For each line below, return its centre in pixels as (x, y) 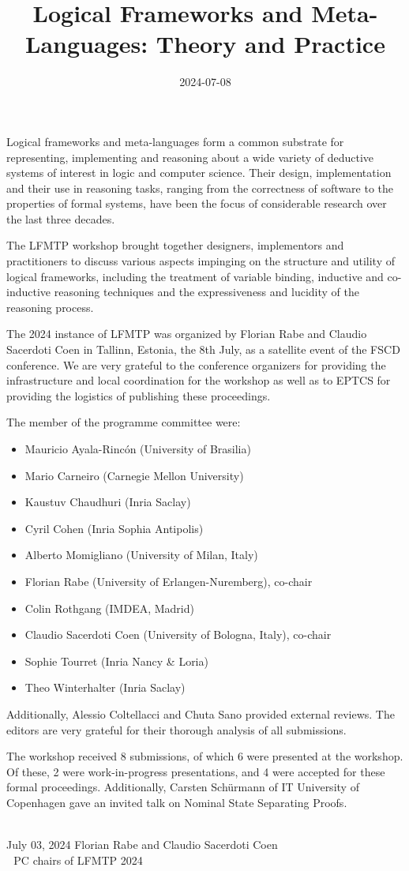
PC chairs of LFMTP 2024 (78, 860)
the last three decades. (61, 218)
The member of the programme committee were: (124, 422)
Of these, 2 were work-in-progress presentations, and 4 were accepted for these (196, 771)
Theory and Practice (270, 44)
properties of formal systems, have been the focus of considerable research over (197, 203)
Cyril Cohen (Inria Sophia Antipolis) (114, 528)
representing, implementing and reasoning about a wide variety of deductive (190, 157)
